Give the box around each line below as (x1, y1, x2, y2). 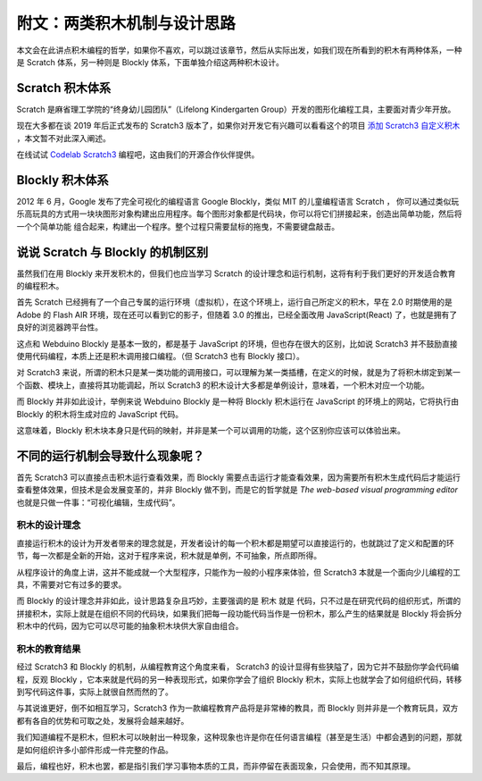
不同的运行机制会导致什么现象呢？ (16, 448, 204, 464)
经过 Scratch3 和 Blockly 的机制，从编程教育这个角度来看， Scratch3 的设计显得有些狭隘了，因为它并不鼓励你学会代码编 (16, 661, 460, 672)
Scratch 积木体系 (16, 80, 112, 96)
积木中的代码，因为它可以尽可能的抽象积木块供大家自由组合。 (16, 621, 244, 632)
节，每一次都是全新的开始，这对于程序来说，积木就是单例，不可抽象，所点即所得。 (16, 550, 321, 561)
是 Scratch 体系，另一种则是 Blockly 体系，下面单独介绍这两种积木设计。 (16, 56, 285, 67)
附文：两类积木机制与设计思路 (16, 13, 237, 33)
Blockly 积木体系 (16, 172, 109, 188)
